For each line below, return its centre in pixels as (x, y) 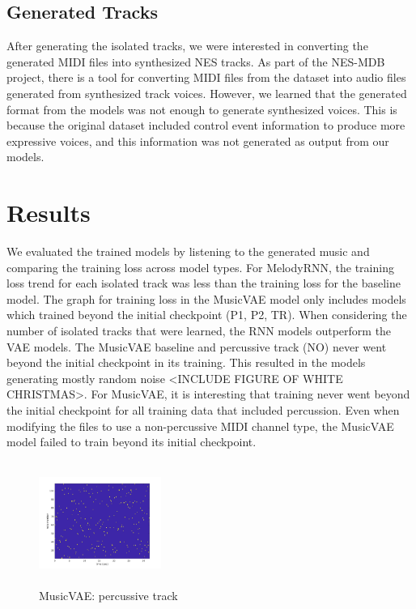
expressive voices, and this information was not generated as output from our (198, 141)
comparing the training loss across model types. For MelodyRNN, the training (200, 267)
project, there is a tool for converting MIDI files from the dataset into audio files (206, 77)
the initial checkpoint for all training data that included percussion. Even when (203, 410)
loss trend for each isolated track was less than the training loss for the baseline (204, 283)
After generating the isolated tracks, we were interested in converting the (187, 46)
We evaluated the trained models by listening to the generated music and (188, 251)
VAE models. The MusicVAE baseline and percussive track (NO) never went (197, 346)
